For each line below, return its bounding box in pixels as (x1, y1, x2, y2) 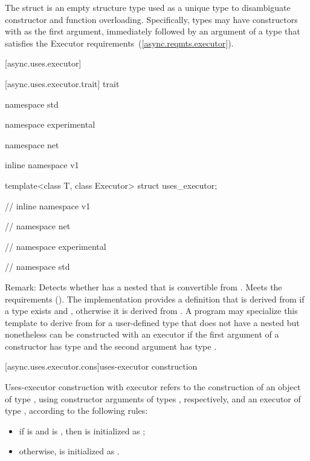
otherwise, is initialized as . (19, 445, 120, 457)
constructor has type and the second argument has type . (5, 339, 217, 352)
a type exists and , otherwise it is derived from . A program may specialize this (5, 304, 298, 317)
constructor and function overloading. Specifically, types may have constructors (5, 13, 298, 25)
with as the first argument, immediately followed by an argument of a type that (5, 25, 300, 38)
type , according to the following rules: (5, 404, 148, 417)
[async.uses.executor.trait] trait (5, 77, 120, 90)
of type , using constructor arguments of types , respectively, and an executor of (5, 392, 301, 405)
